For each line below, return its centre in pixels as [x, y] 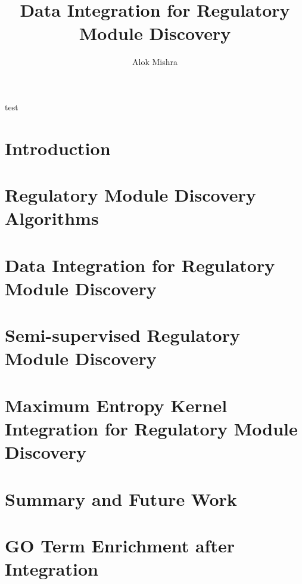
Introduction [58, 148]
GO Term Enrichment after [120, 545]
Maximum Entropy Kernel [116, 405]
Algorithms [52, 218]
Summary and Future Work [121, 498]
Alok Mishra [155, 62]
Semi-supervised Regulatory [122, 335]
